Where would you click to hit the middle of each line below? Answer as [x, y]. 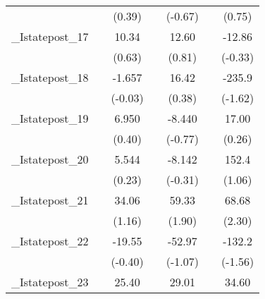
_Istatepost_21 [50, 200]
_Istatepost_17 [50, 36]
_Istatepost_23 [50, 282]
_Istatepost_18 [50, 77]
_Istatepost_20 [50, 159]
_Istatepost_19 [50, 118]
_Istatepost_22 [50, 241]
